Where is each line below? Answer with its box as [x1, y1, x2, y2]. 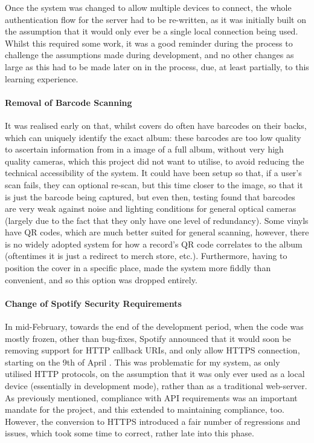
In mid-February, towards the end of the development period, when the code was [5, 320, 304, 333]
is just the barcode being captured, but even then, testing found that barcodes [5, 190, 295, 203]
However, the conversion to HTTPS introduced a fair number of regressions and [5, 415, 301, 427]
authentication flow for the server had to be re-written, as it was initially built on [5, 13, 306, 25]
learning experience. [5, 72, 78, 85]
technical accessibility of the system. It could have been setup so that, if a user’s [5, 166, 302, 179]
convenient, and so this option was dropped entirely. [5, 273, 197, 286]
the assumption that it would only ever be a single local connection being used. [5, 25, 298, 38]
